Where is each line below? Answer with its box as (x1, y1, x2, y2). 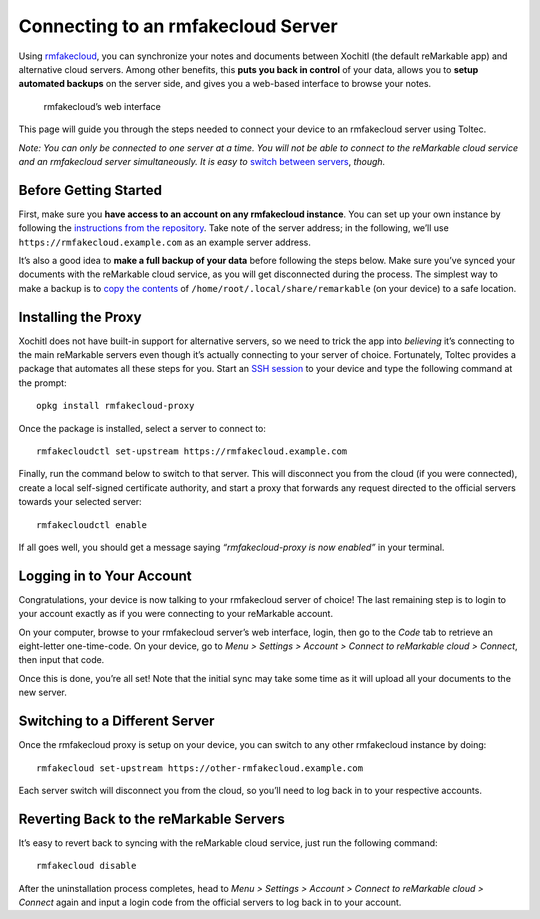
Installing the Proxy (18, 308, 142, 325)
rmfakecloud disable (36, 860, 137, 872)
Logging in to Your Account (18, 567, 192, 584)
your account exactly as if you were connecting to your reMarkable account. (18, 608, 334, 620)
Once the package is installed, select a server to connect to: (18, 422, 267, 434)
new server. (18, 686, 67, 699)
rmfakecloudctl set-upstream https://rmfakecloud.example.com (36, 446, 348, 457)
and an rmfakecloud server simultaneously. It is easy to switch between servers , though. (18, 155, 386, 167)
